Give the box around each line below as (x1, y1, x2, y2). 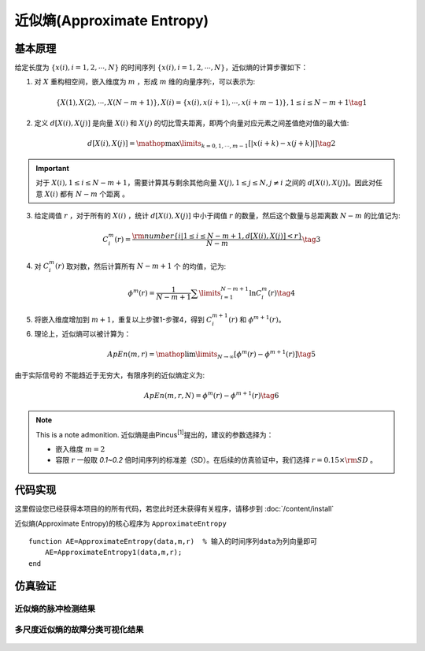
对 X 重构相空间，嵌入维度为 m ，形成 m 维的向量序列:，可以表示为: (34, 77, 256, 87)
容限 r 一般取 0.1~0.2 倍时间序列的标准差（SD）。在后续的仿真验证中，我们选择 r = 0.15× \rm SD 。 (55, 456, 378, 465)
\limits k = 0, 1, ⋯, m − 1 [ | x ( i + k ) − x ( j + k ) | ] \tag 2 (179, 139, 336, 150)
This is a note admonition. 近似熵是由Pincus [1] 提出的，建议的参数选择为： (35, 428, 274, 439)
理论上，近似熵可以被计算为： (34, 329, 131, 338)
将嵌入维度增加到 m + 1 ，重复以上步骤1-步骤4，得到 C (34, 315, 213, 325)
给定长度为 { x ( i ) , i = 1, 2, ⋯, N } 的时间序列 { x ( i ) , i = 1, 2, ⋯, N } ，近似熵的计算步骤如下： (14, 63, 309, 73)
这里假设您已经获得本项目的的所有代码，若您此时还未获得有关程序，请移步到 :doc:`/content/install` (14, 504, 334, 514)
